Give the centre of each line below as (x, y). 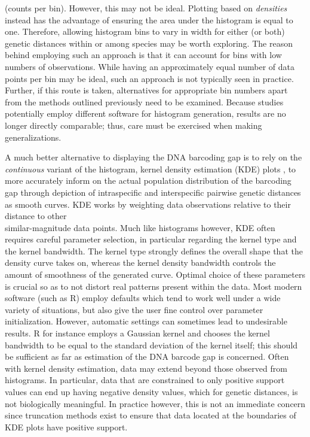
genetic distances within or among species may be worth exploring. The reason (149, 43)
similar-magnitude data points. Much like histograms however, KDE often (140, 227)
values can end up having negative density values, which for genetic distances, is (151, 392)
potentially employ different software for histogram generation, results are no (145, 113)
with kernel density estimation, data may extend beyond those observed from (146, 368)
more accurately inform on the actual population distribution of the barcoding (148, 180)
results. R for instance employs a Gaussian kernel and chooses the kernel (137, 333)
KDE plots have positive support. (66, 427)
